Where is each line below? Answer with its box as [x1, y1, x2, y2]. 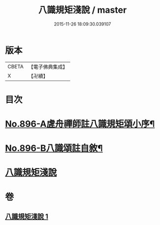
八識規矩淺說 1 [5, 212, 49, 221]
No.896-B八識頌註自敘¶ [5, 143, 103, 154]
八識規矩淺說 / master [38, 4, 127, 16]
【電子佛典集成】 [28, 63, 68, 70]
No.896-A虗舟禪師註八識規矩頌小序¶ [5, 118, 155, 130]
